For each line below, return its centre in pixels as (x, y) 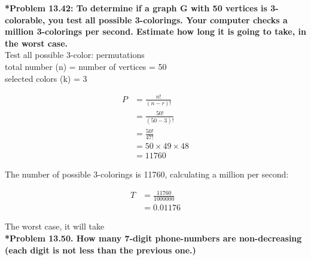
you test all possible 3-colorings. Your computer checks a (168, 19)
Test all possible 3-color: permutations (75, 55)
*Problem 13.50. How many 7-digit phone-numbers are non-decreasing (153, 238)
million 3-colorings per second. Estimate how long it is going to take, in (155, 31)
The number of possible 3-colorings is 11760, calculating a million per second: (147, 174)
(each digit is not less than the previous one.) (100, 250)
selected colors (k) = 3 (46, 78)
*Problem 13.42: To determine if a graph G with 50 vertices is (136, 8)
